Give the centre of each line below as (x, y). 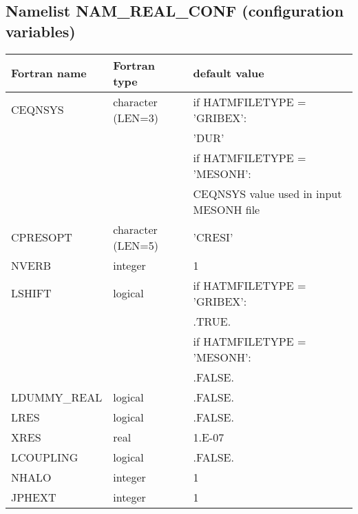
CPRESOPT (42, 237)
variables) (41, 31)
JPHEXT (34, 497)
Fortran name (49, 73)
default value (229, 73)
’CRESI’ (213, 237)
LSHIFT (31, 293)
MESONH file (227, 209)
